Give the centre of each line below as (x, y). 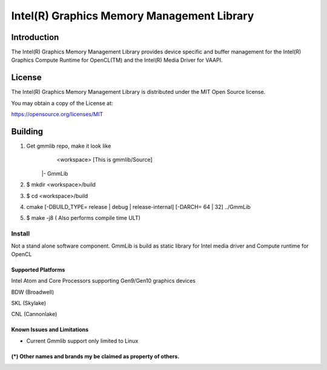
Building (27, 131)
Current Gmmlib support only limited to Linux (82, 341)
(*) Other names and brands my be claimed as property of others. (95, 356)
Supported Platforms (38, 269)
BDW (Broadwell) (33, 292)
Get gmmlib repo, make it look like (69, 146)
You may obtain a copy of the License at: (62, 103)
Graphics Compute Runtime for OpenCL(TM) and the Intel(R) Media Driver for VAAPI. (117, 60)
